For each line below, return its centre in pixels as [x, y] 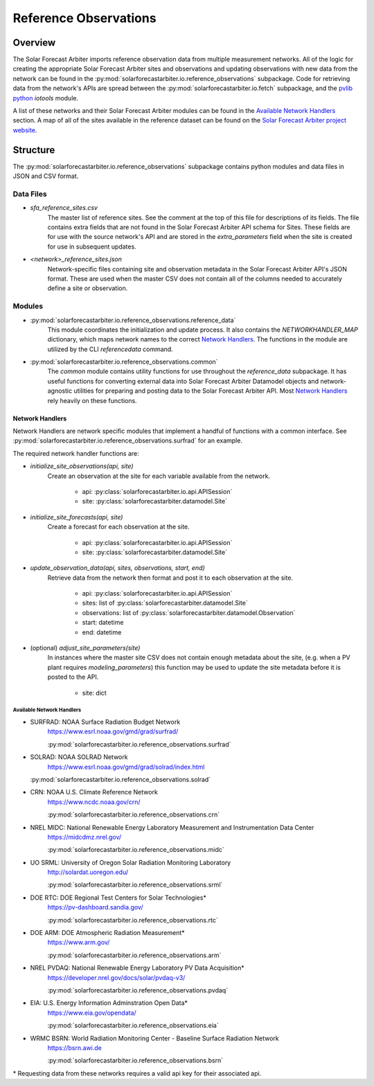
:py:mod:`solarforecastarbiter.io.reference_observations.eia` [133, 1026]
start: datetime [103, 623]
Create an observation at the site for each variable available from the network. [159, 476]
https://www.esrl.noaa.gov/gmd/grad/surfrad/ [113, 731]
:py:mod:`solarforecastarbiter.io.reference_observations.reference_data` [133, 320]
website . [25, 130]
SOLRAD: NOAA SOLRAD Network [79, 757]
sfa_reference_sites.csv [64, 208]
